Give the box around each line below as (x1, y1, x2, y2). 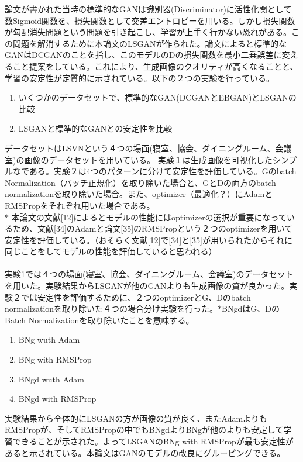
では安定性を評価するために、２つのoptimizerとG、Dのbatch (20, 291, 251, 303)
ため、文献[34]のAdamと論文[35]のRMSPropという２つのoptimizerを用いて (12, 222, 293, 235)
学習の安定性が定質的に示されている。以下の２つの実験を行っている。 (5, 71, 274, 84)
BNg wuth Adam (18, 333, 80, 346)
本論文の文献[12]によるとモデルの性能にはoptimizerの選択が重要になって (11, 211, 287, 223)
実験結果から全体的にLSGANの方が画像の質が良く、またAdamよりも (5, 412, 267, 424)
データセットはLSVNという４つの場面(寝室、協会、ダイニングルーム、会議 (5, 142, 292, 154)
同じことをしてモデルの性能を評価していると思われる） (5, 245, 217, 257)
